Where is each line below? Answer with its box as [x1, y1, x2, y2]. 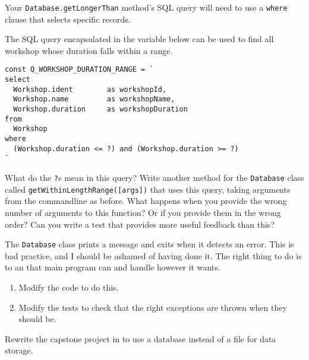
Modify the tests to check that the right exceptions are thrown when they [18, 301, 287, 313]
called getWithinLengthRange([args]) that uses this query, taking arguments [5, 183, 291, 195]
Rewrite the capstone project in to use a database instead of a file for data [5, 332, 276, 345]
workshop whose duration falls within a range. [5, 44, 173, 56]
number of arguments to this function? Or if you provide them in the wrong [5, 206, 281, 218]
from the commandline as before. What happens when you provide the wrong [5, 195, 287, 207]
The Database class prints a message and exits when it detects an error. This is [5, 238, 294, 250]
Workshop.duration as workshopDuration [13, 105, 188, 114]
